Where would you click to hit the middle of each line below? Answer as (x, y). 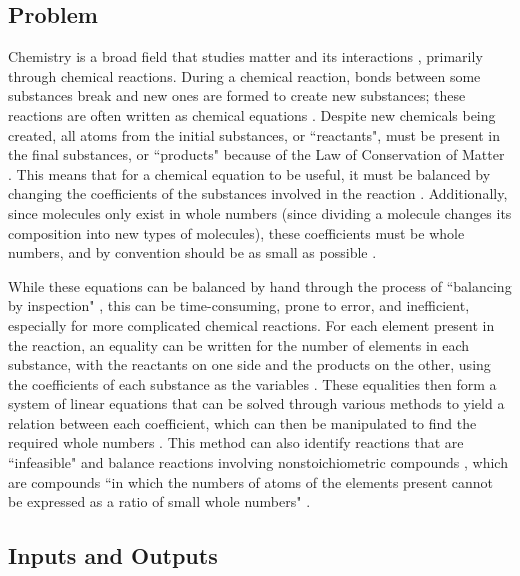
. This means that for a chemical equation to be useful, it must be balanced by (249, 173)
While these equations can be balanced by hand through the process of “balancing (260, 285)
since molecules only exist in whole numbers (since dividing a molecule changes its (260, 212)
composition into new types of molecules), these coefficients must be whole (236, 232)
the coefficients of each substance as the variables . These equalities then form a (252, 383)
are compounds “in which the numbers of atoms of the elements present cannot (251, 481)
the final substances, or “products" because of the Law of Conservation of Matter (256, 154)
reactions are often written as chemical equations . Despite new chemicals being (252, 114)
